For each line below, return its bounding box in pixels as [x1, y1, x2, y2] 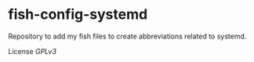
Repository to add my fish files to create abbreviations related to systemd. [8, 31, 247, 41]
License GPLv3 [8, 46, 57, 56]
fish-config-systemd [8, 5, 148, 24]
